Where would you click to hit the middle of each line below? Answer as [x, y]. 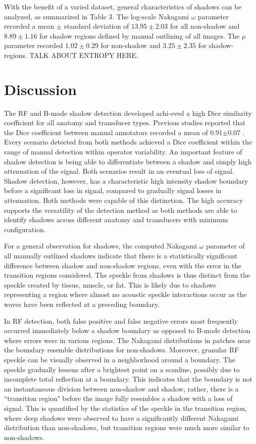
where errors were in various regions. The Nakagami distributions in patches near [128, 340]
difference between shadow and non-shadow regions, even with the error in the [123, 265]
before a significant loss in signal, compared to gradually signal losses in [113, 190]
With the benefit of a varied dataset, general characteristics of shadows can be [123, 6]
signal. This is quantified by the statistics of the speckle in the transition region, [126, 408]
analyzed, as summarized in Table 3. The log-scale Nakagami [97, 16]
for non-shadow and [131, 45]
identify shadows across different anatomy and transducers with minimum [116, 220]
